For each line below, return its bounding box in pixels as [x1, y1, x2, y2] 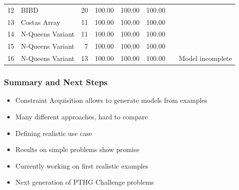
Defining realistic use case [15, 128, 92, 138]
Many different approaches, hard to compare [15, 112, 148, 122]
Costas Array [21, 17, 60, 27]
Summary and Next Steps [4, 76, 108, 88]
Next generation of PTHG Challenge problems [15, 177, 154, 187]
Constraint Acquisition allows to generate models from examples [15, 95, 207, 105]
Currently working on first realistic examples [15, 160, 148, 171]
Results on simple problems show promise [15, 144, 140, 154]
